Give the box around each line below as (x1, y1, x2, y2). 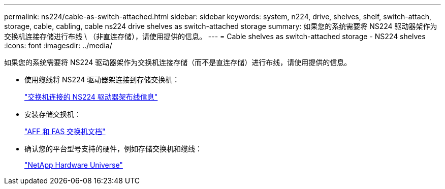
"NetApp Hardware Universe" (24, 161, 123, 169)
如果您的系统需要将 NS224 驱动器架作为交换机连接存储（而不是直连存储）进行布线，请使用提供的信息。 (4, 58, 352, 67)
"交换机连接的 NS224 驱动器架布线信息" (24, 92, 158, 101)
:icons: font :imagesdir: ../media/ (4, 41, 112, 50)
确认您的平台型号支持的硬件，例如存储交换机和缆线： (24, 144, 202, 153)
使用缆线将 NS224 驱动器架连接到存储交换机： (24, 75, 180, 84)
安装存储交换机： (24, 110, 81, 118)
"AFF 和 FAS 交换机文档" (24, 127, 106, 136)
